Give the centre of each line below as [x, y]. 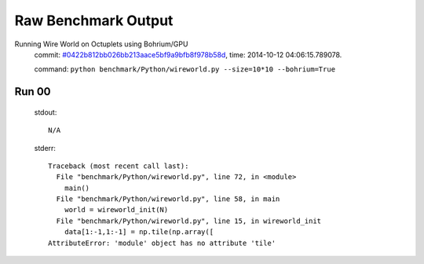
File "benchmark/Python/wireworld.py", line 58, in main [168, 199]
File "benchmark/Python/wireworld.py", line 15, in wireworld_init [189, 221]
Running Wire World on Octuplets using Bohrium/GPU [101, 44]
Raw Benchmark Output [94, 20]
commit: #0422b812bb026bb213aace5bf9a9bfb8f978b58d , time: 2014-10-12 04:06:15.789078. [188, 54]
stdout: [46, 112]
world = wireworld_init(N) [116, 210]
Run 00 [33, 92]
